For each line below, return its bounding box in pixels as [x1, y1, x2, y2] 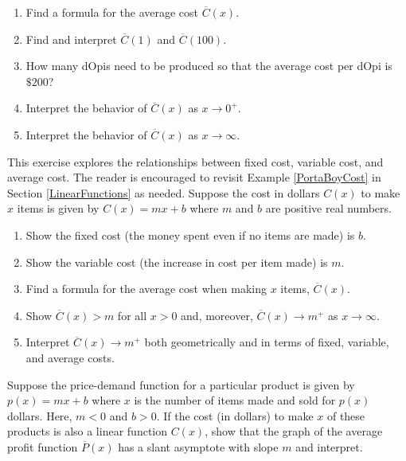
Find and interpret [25, 30, 117, 47]
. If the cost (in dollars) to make [156, 407, 314, 424]
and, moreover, [181, 307, 253, 323]
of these [326, 407, 365, 424]
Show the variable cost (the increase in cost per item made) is [25, 253, 328, 270]
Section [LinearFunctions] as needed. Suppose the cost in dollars [7, 184, 320, 201]
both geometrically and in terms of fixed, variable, [144, 334, 389, 350]
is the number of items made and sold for [134, 392, 336, 408]
